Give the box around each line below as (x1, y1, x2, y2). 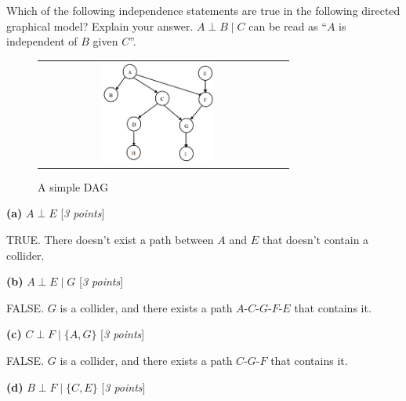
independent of (6, 33, 78, 49)
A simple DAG (38, 178, 109, 195)
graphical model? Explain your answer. (6, 17, 194, 34)
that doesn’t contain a (262, 231, 369, 248)
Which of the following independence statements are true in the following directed (6, 2, 401, 18)
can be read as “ (248, 17, 327, 34)
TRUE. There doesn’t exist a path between (6, 231, 214, 248)
